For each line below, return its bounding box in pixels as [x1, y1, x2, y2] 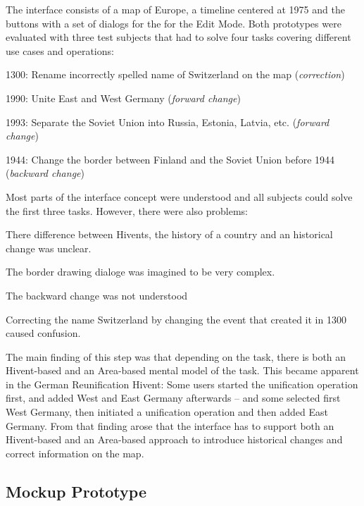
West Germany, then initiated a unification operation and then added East [6, 405, 328, 419]
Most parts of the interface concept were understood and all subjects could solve [6, 189, 353, 204]
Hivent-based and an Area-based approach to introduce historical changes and [6, 432, 343, 447]
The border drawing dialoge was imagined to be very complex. [6, 264, 275, 279]
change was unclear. [6, 240, 92, 255]
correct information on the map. [6, 445, 144, 460]
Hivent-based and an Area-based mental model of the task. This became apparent [6, 363, 359, 378]
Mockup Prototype [6, 480, 146, 502]
